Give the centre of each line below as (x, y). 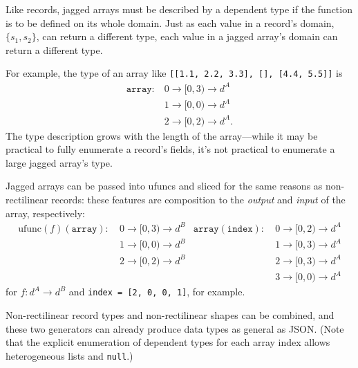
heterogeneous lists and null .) (69, 355)
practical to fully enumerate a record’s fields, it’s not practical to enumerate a (170, 149)
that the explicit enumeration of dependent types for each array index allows (168, 342)
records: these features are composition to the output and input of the (198, 199)
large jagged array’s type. (59, 162)
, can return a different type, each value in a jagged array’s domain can (187, 36)
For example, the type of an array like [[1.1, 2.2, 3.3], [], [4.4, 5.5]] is (174, 73)
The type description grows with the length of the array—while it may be (162, 135)
